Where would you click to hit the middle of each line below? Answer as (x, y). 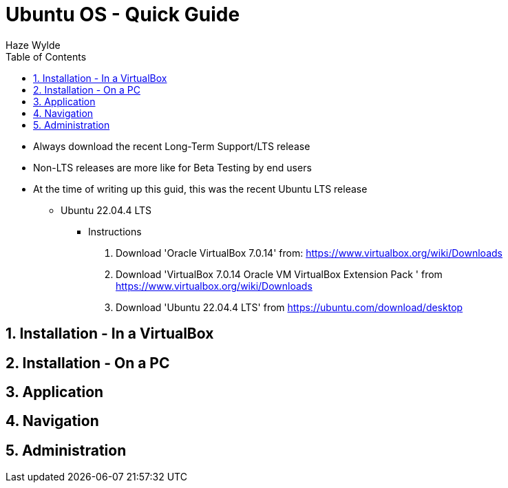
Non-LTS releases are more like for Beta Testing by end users (172, 167)
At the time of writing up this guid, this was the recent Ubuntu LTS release (200, 189)
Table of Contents (46, 56)
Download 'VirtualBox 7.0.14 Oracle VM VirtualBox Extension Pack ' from (279, 274)
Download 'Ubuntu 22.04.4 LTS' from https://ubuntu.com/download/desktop (289, 307)
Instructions (115, 231)
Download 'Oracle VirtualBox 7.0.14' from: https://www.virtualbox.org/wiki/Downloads (309, 253)
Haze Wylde (33, 45)
